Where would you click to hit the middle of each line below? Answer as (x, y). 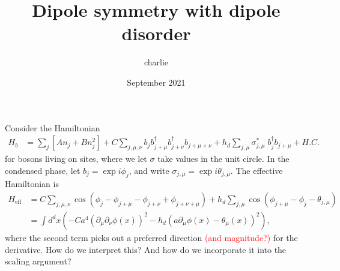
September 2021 (156, 82)
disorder (156, 33)
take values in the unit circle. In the (223, 158)
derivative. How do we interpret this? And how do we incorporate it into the (146, 249)
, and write (149, 170)
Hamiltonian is (32, 184)
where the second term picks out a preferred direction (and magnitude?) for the (151, 237)
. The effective (257, 170)
